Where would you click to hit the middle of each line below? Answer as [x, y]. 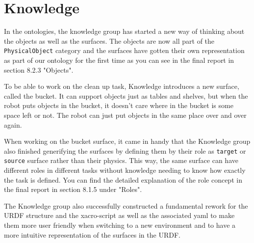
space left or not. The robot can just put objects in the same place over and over [125, 115]
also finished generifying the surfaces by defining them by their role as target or [125, 150]
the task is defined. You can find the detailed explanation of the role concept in [123, 179]
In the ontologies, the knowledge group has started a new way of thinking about [124, 31]
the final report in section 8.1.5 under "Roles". [73, 189]
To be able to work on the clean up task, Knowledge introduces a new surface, [122, 86]
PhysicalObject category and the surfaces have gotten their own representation [124, 50]
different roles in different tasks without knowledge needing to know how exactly [125, 170]
